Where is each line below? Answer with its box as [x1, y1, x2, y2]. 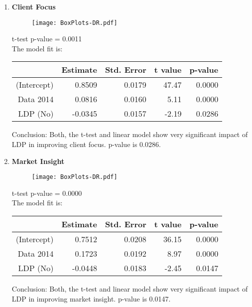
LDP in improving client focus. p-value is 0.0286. [11, 139, 161, 150]
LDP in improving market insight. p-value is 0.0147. [11, 293, 171, 304]
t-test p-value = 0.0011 [11, 33, 82, 44]
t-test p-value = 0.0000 [11, 187, 82, 198]
